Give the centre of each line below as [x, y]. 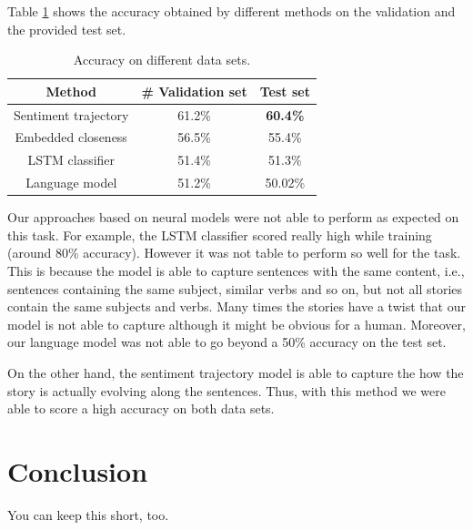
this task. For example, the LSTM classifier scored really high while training [220, 234]
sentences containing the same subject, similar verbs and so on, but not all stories [235, 288]
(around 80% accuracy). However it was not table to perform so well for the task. [234, 253]
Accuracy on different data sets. [162, 60]
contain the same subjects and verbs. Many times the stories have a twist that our [236, 306]
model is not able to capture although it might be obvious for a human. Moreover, [236, 324]
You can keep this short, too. [88, 514]
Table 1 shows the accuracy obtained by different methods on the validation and [231, 11]
